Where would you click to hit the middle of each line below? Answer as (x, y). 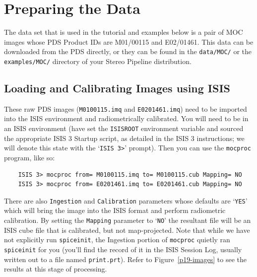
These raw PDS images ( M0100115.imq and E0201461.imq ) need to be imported (126, 108)
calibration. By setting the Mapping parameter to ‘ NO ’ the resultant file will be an (128, 220)
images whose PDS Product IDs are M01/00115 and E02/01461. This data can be (129, 41)
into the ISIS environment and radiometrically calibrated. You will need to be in (126, 118)
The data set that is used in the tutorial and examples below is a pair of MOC (124, 32)
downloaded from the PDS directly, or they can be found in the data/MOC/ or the (128, 51)
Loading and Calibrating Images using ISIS (117, 88)
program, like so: (30, 157)
